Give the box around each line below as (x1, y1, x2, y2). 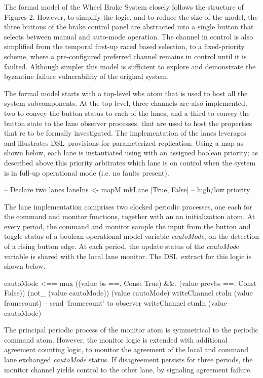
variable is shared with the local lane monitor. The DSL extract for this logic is (4, 250, 252, 261)
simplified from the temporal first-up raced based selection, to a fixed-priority (4, 41, 245, 52)
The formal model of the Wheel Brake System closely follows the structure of (4, 2, 244, 12)
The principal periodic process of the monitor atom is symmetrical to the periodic (4, 324, 258, 335)
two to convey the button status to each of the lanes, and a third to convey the (4, 107, 250, 118)
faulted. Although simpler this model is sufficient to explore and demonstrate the (4, 61, 256, 71)
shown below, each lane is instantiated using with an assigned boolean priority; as (4, 147, 258, 158)
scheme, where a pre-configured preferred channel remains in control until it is (4, 51, 247, 61)
